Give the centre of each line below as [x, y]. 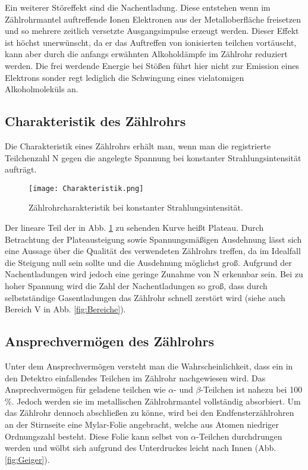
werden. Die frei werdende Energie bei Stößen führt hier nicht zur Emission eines [152, 65]
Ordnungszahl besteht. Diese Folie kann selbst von [97, 436]
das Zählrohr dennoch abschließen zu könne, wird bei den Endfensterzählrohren [150, 413]
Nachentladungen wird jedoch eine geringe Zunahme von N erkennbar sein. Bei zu [154, 274]
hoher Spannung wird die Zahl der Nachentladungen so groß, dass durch [136, 285]
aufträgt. [21, 169]
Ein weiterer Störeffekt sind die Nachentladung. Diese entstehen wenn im [138, 7]
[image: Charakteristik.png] [86, 188]
